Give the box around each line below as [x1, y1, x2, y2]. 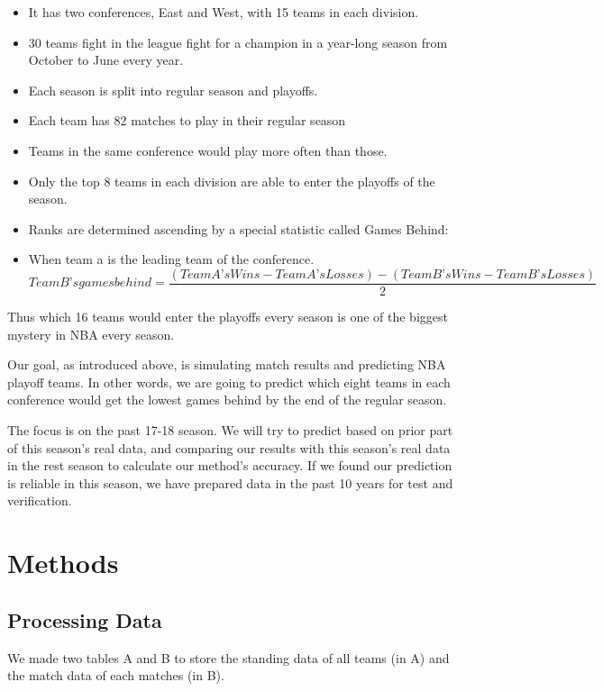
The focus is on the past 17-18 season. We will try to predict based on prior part [7, 420, 453, 439]
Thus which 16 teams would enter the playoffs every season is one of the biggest [7, 307, 448, 325]
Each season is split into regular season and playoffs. [28, 80, 318, 99]
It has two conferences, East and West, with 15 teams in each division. [28, 3, 419, 21]
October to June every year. [28, 50, 184, 69]
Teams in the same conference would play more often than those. [28, 141, 388, 159]
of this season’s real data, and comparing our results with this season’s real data [7, 438, 451, 457]
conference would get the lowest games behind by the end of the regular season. [7, 390, 447, 409]
